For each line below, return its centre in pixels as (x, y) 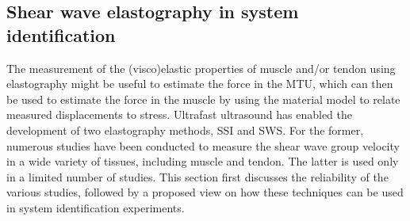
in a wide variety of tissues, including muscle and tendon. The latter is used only (203, 161)
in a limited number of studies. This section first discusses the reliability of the (197, 176)
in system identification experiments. (96, 207)
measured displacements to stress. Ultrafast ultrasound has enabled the (180, 114)
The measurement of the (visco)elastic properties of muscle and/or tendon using (201, 68)
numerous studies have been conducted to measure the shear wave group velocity (203, 145)
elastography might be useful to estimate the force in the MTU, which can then (200, 84)
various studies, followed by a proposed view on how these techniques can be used (205, 192)
